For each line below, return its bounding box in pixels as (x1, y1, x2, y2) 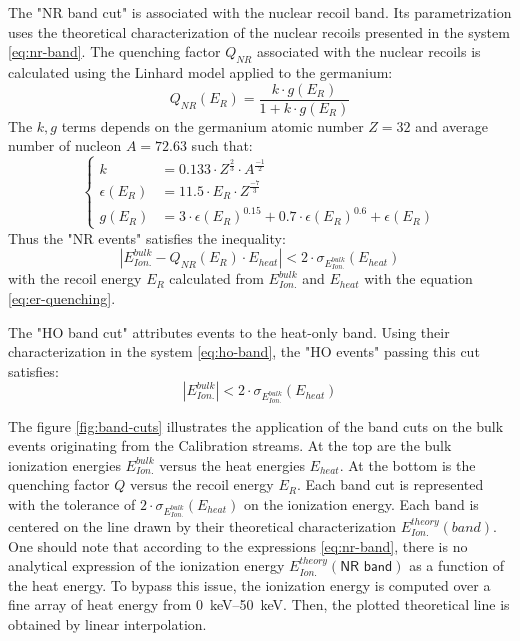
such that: (191, 135, 253, 156)
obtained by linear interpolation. (8, 614, 207, 635)
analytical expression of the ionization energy (8, 555, 285, 576)
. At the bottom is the (339, 454, 476, 475)
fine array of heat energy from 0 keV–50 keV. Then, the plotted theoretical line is (8, 594, 510, 615)
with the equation (364, 268, 473, 289)
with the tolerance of (8, 493, 136, 514)
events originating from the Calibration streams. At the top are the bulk (8, 435, 452, 456)
